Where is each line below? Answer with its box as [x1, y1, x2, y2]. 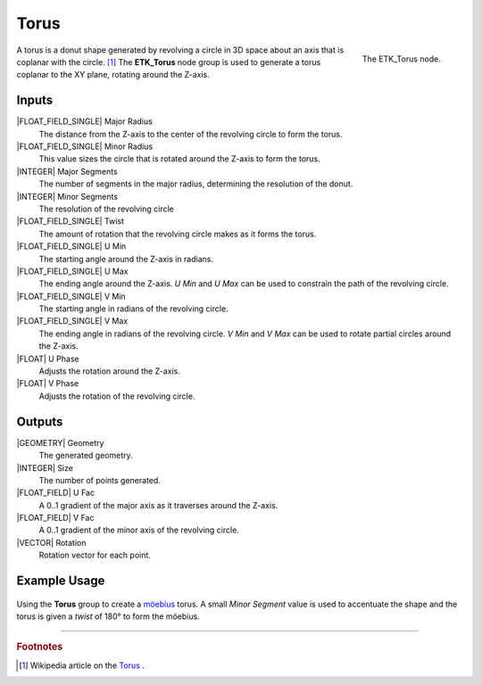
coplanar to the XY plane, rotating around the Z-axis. [16, 70, 210, 80]
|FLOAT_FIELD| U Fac [16, 487, 96, 499]
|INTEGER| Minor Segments [16, 191, 119, 202]
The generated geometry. [38, 450, 133, 461]
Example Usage [16, 574, 105, 589]
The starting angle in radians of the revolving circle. [38, 303, 229, 314]
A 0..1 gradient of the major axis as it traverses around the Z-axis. [38, 499, 278, 510]
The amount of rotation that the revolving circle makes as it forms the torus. [38, 228, 317, 239]
